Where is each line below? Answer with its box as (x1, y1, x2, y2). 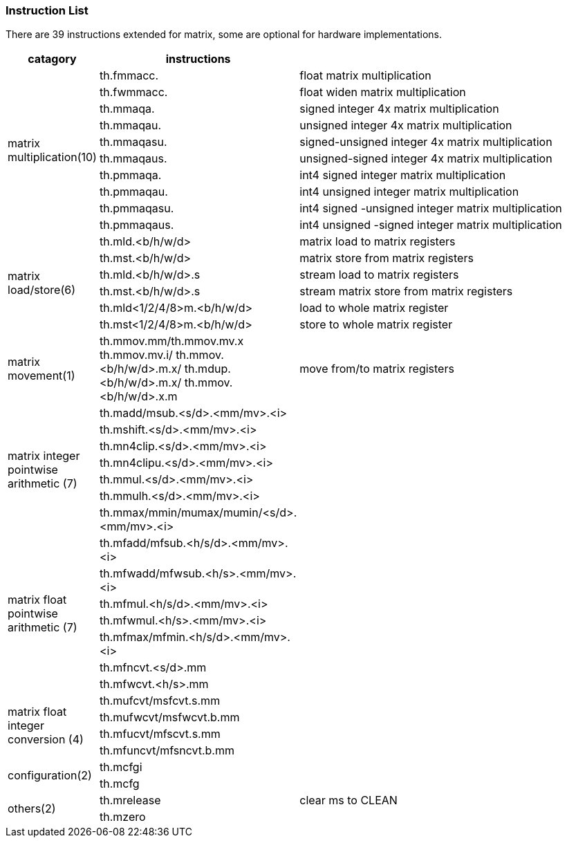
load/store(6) (8, 283, 75, 297)
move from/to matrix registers (299, 362, 454, 376)
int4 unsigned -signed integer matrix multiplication (299, 218, 562, 232)
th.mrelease (99, 793, 161, 808)
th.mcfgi (99, 760, 142, 775)
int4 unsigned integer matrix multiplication (299, 185, 519, 199)
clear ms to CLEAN (299, 793, 398, 808)
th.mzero (99, 810, 146, 824)
